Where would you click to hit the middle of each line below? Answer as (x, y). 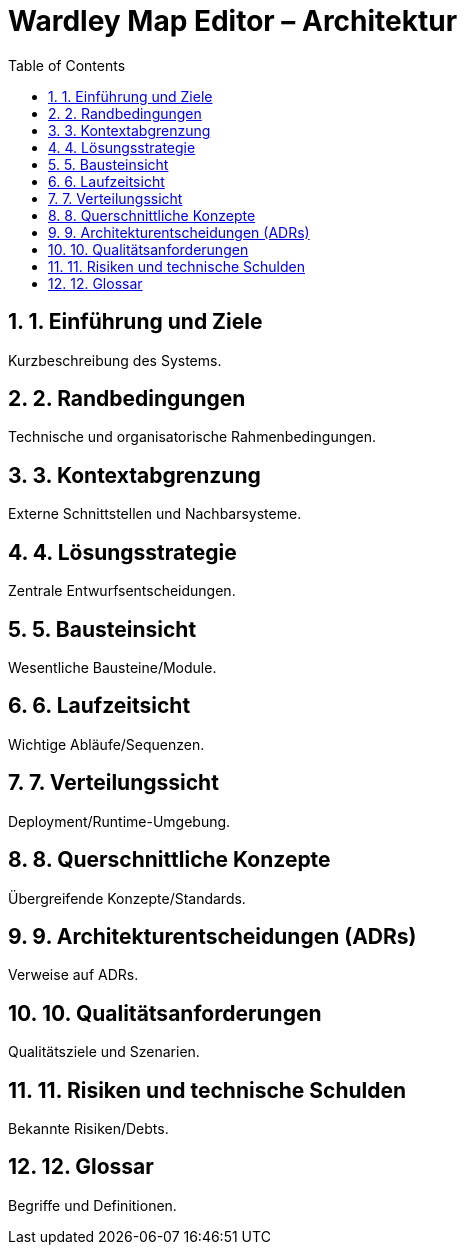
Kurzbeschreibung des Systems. (115, 360)
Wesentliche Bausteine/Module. (112, 667)
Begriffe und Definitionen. (92, 1205)
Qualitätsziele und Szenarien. (104, 1052)
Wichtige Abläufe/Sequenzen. (106, 744)
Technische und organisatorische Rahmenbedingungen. (192, 437)
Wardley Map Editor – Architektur (233, 21)
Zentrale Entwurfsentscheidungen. (122, 591)
